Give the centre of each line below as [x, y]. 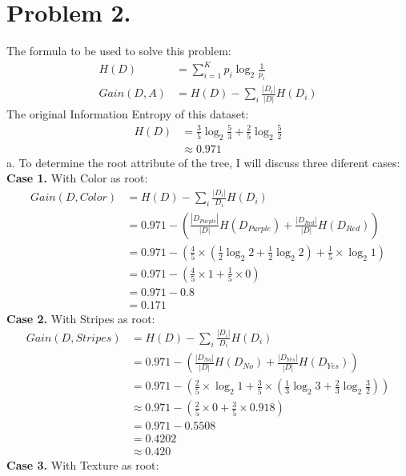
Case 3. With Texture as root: [83, 465]
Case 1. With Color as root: [77, 178]
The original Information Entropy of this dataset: [128, 113]
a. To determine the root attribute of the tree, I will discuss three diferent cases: [203, 162]
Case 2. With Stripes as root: [81, 318]
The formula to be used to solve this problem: [119, 51]
